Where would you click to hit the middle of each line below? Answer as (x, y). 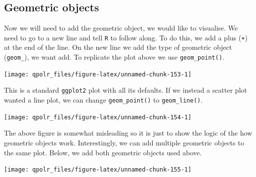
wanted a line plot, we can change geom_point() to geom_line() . (103, 100)
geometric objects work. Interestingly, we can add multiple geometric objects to (124, 142)
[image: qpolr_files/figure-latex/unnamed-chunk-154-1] (98, 117)
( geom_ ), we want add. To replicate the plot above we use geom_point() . (114, 57)
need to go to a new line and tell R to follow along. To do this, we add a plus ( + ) (126, 37)
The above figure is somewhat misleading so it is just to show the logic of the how (128, 133)
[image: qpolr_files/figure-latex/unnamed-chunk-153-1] (98, 74)
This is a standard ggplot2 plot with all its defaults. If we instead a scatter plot (126, 90)
